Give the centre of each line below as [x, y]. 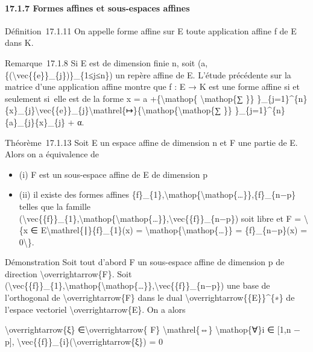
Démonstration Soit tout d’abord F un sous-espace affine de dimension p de [145, 262]
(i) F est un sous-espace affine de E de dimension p [113, 174]
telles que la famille [55, 206]
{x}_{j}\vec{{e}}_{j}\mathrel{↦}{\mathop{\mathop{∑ [113, 110]
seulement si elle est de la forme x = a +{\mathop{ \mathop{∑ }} [130, 98]
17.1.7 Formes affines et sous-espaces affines [97, 8]
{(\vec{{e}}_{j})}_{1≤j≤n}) [59, 74]
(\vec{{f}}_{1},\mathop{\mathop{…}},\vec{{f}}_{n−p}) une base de [138, 285]
